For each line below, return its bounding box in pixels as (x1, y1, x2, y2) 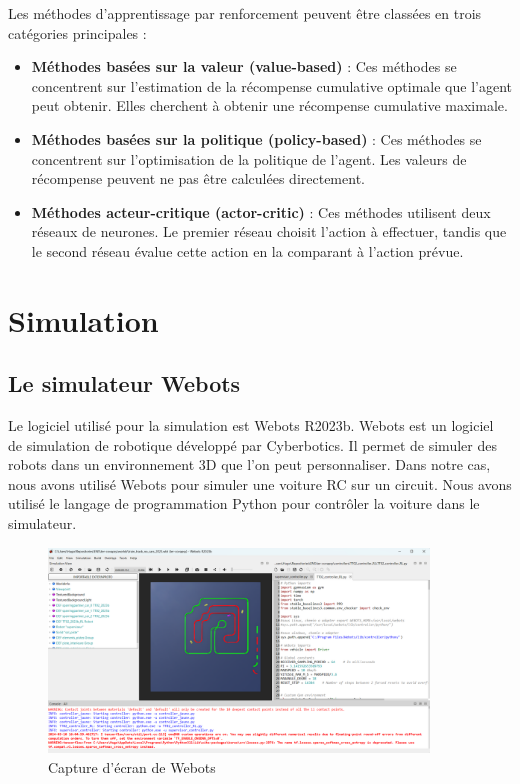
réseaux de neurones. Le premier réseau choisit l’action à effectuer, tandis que (31, 221, 507, 242)
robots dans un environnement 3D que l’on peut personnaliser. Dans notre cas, (8, 454, 491, 475)
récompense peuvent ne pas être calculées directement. (31, 168, 365, 189)
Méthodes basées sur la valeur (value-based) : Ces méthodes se (31, 56, 457, 77)
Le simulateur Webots (8, 368, 241, 399)
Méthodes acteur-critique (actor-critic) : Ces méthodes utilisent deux (31, 201, 491, 222)
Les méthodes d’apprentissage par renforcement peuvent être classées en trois (8, 3, 482, 23)
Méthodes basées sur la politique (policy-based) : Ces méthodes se (31, 128, 482, 149)
